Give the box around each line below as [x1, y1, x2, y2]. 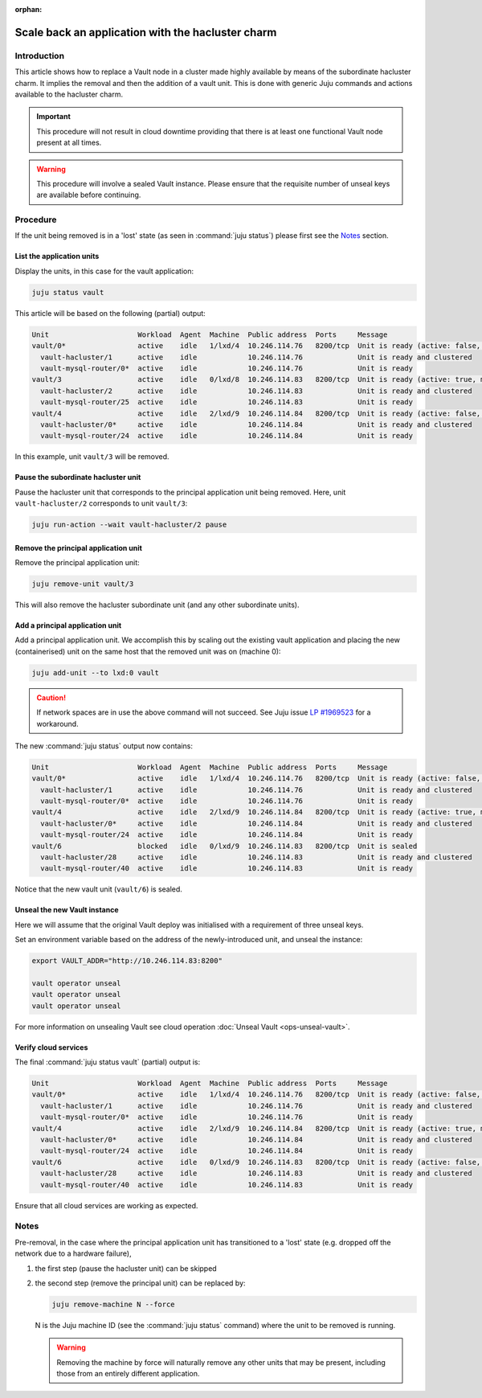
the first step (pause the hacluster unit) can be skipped [35, 1263, 217, 1273]
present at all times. [36, 137, 102, 148]
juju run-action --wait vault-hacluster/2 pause [31, 520, 227, 530]
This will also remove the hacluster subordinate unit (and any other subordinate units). [14, 600, 300, 609]
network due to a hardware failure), [14, 1248, 132, 1258]
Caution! [36, 692, 67, 703]
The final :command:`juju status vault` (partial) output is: [14, 1057, 201, 1067]
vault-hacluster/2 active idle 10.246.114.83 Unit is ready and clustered [40, 386, 473, 396]
